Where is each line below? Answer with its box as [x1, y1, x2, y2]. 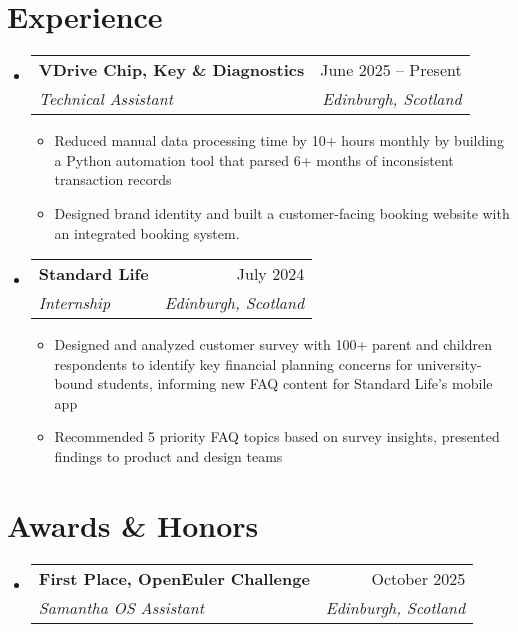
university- [417, 353, 482, 374]
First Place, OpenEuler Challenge [38, 566, 310, 590]
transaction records [54, 169, 172, 190]
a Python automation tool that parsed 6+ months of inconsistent [54, 149, 454, 170]
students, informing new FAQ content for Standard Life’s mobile [97, 373, 493, 394]
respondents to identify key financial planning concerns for [54, 353, 413, 374]
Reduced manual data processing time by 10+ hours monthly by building [54, 130, 504, 151]
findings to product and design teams [54, 446, 283, 467]
